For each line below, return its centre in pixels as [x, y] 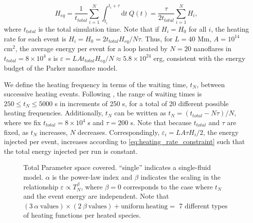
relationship [41, 186]
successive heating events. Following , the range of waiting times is [103, 94]
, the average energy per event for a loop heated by [91, 48]
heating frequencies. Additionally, [54, 113]
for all [198, 28]
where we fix [23, 122]
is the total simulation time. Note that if [99, 28]
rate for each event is [35, 38]
